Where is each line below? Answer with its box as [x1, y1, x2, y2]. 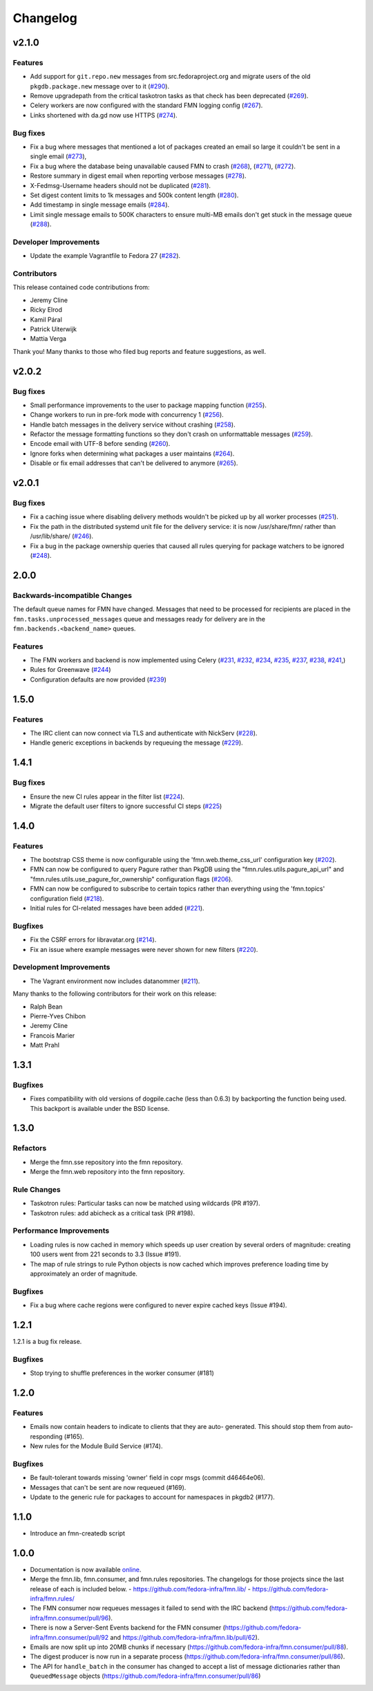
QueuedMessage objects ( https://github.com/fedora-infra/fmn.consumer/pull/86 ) [30, 1672, 261, 1680]
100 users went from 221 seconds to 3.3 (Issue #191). [30, 1250, 181, 1258]
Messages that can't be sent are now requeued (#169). [30, 1483, 186, 1491]
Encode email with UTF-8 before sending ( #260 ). [30, 440, 171, 448]
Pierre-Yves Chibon [30, 1011, 86, 1020]
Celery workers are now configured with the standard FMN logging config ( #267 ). [30, 101, 263, 110]
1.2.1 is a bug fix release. [12, 1338, 82, 1346]
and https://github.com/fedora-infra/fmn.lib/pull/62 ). [110, 1633, 260, 1641]
